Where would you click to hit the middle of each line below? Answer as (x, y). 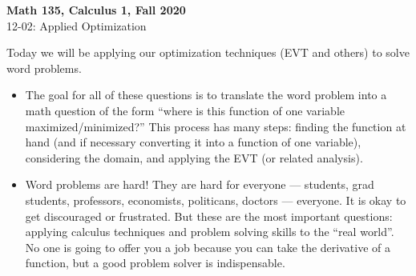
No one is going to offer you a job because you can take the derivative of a (208, 247)
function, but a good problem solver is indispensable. (155, 263)
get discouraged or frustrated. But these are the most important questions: (209, 216)
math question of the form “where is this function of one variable (185, 110)
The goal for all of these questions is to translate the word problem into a (206, 95)
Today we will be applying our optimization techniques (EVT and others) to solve (208, 52)
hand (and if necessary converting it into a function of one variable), (193, 142)
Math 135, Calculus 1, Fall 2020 (96, 10)
